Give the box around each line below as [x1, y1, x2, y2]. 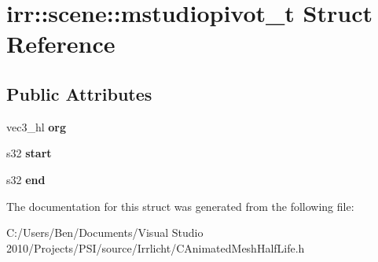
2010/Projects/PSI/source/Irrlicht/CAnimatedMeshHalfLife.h [6, 239, 305, 256]
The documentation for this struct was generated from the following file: [6, 197, 354, 214]
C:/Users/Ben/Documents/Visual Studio [6, 224, 204, 241]
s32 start [6, 145, 52, 161]
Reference [6, 28, 116, 60]
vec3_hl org [6, 118, 67, 135]
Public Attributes [6, 81, 152, 105]
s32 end [6, 171, 46, 187]
